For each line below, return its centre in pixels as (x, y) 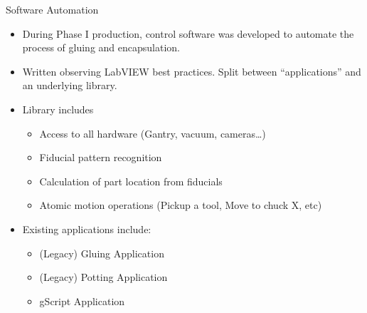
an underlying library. (70, 85)
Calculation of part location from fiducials (131, 181)
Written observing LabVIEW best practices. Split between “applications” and (192, 71)
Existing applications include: (87, 229)
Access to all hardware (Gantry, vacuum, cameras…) (153, 133)
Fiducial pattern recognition (101, 157)
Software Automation (52, 9)
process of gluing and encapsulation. (101, 47)
